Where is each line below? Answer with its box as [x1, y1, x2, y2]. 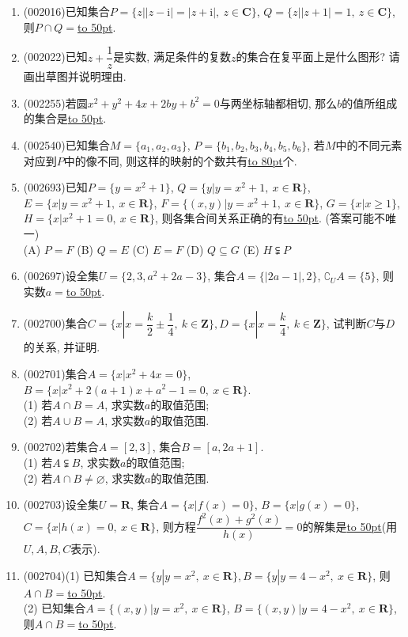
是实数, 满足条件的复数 [113, 48, 231, 65]
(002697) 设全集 [23, 267, 99, 284]
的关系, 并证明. [23, 339, 100, 355]
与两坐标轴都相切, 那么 [219, 94, 338, 111]
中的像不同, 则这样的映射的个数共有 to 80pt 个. [63, 152, 297, 169]
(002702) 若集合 [23, 438, 99, 455]
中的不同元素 [335, 137, 402, 154]
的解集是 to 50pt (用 [302, 518, 398, 534]
